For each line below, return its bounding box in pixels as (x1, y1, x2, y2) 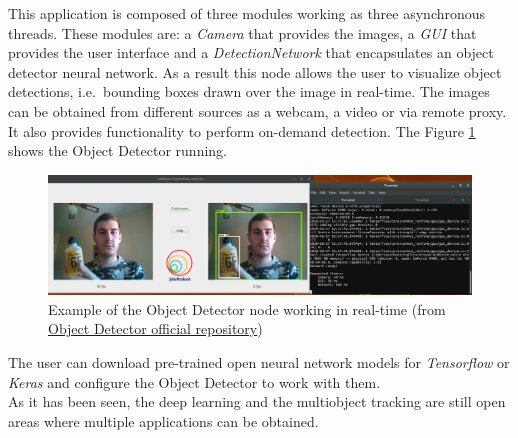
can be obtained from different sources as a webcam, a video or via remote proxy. (8, 100, 507, 121)
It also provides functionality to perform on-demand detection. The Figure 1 (8, 120, 476, 141)
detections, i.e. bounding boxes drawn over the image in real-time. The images (8, 81, 490, 102)
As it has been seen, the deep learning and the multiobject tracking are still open (8, 391, 506, 412)
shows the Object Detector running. (8, 140, 227, 161)
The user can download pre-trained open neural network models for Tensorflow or (8, 352, 510, 373)
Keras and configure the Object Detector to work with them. (8, 371, 381, 392)
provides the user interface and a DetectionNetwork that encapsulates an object (8, 42, 494, 63)
